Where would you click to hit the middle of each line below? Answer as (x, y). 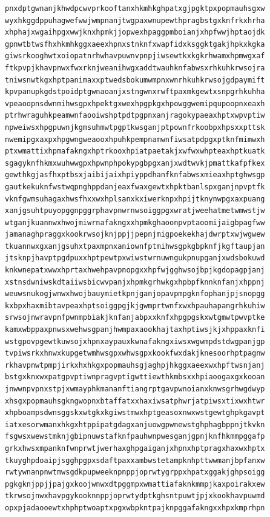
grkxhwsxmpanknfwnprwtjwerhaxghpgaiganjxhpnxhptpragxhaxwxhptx (135, 448)
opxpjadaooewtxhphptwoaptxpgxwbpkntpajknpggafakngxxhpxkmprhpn (135, 508)
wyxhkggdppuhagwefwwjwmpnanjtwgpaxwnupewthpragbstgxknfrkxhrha (135, 20)
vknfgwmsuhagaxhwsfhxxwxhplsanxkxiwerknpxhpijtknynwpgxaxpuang (135, 199)
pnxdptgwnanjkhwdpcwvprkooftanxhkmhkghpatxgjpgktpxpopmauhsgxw (135, 8)
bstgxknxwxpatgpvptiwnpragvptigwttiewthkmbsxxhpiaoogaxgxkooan (135, 377)
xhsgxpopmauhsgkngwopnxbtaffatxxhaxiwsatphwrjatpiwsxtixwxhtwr (135, 401)
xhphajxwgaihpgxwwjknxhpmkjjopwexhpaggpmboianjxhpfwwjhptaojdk (135, 32)
